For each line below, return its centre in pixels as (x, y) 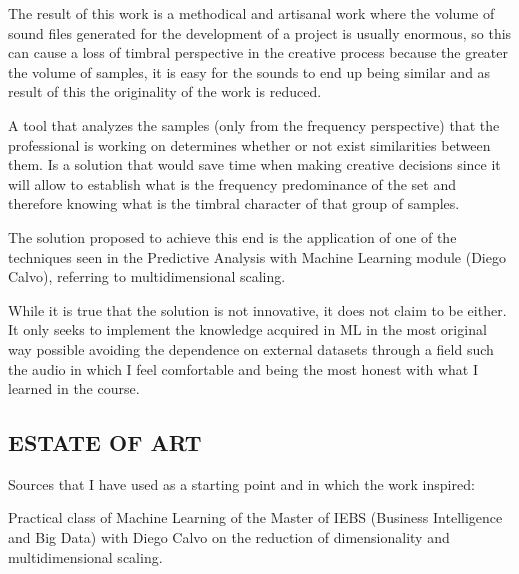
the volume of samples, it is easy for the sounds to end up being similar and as (249, 71)
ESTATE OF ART (105, 442)
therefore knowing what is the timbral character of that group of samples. (234, 203)
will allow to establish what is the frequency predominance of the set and (232, 183)
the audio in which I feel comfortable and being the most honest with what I (243, 368)
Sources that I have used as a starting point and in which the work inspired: (241, 483)
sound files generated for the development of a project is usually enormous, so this (260, 32)
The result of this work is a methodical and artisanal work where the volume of (251, 13)
